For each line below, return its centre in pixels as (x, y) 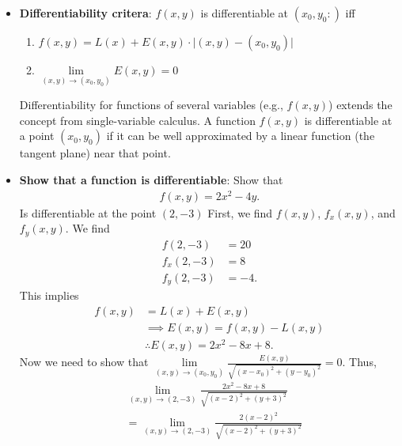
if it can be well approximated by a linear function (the (241, 136)
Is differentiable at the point (88, 212)
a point (37, 136)
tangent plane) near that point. (95, 153)
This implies (49, 295)
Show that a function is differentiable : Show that (151, 180)
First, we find (240, 212)
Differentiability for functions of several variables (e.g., (151, 105)
